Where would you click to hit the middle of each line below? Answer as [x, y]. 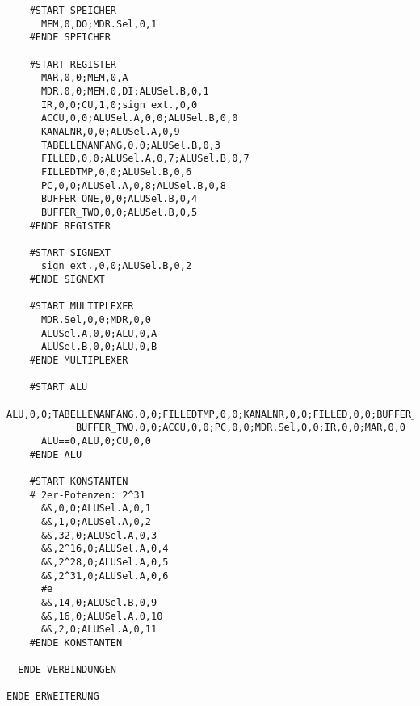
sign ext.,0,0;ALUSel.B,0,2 [116, 266]
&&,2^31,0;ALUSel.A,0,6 [105, 576]
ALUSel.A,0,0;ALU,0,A [99, 333]
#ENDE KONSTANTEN [76, 643]
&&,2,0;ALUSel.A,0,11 [99, 630]
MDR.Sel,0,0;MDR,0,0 [96, 320]
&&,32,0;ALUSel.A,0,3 [99, 535]
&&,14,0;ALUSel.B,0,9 [99, 602]
